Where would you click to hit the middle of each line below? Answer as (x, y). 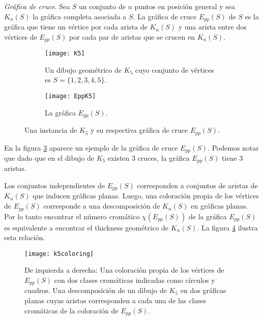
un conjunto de (102, 6)
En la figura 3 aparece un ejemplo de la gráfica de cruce (91, 147)
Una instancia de (51, 130)
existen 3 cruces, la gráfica (149, 157)
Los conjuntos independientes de (54, 185)
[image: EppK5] (70, 96)
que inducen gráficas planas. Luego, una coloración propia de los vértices (146, 196)
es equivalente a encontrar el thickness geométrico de (86, 227)
